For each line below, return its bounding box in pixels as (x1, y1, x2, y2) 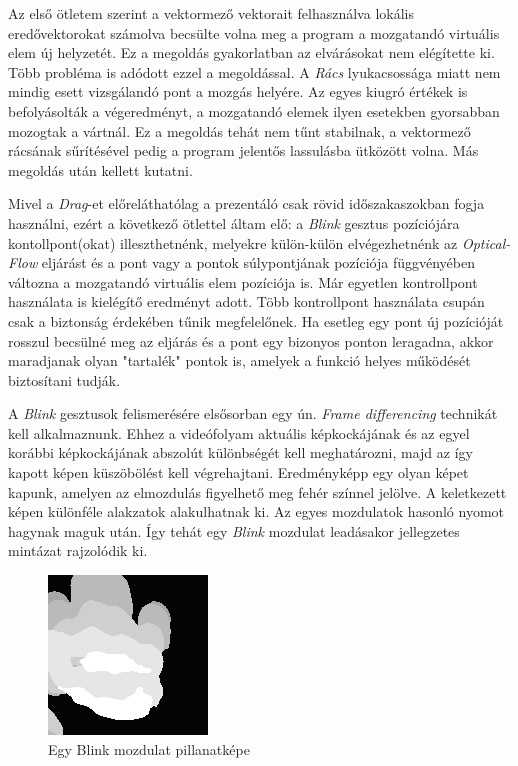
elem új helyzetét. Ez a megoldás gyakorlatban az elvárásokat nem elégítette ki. (8, 42, 495, 63)
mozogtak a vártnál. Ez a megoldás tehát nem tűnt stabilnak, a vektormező (8, 120, 471, 141)
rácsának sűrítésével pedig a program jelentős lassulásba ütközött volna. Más (8, 140, 479, 161)
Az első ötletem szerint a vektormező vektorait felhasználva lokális (8, 3, 414, 23)
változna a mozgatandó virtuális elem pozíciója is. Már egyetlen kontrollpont (8, 271, 478, 292)
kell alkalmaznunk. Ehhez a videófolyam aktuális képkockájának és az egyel (8, 422, 470, 443)
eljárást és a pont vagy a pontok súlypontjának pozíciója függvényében (41, 252, 475, 273)
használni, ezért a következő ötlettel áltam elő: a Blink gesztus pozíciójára (8, 212, 460, 233)
